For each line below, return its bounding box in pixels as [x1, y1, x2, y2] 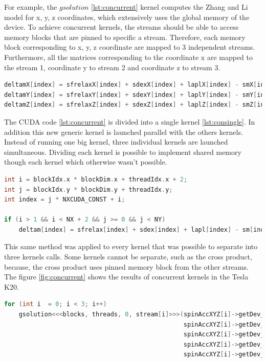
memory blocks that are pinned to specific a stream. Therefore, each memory [4, 31, 246, 42]
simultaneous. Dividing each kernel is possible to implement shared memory [4, 146, 241, 157]
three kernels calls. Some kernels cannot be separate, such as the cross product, [4, 251, 252, 262]
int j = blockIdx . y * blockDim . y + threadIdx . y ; [4, 186, 173, 193]
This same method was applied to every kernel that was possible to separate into [4, 241, 258, 252]
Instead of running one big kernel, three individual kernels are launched [4, 136, 228, 147]
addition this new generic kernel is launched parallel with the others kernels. [4, 126, 243, 137]
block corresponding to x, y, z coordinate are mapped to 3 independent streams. [4, 42, 255, 52]
